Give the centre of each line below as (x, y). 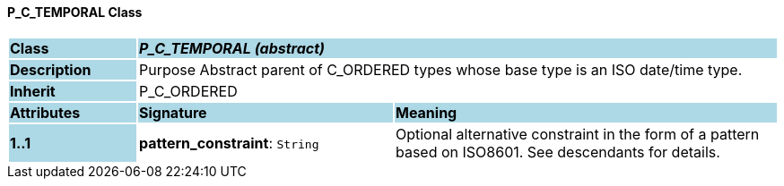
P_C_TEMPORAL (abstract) (232, 48)
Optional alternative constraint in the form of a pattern (577, 134)
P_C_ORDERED (188, 91)
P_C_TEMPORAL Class (75, 12)
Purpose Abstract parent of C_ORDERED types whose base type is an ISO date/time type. (440, 69)
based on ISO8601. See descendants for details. (558, 152)
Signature (173, 112)
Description (51, 69)
